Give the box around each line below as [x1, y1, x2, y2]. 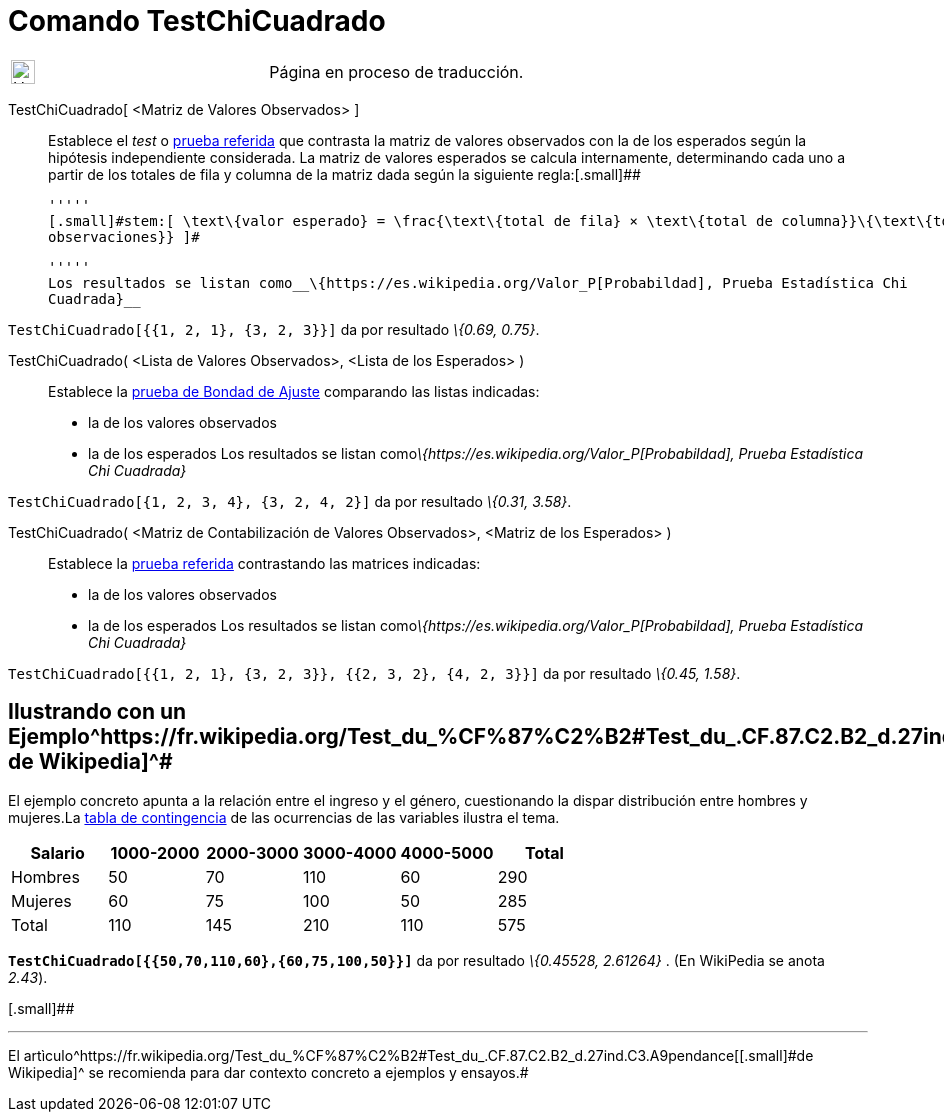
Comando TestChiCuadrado [8, 4, 386, 38]
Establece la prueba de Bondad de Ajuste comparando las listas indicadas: [48, 382, 540, 400]
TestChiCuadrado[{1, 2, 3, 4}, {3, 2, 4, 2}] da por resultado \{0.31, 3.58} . [8, 492, 572, 510]
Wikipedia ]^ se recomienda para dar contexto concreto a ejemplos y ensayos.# [8, 1063, 529, 1081]
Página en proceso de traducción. [269, 61, 524, 82]
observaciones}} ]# [48, 228, 200, 245]
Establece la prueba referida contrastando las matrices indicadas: [48, 554, 481, 572]
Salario [30, 842, 85, 863]
